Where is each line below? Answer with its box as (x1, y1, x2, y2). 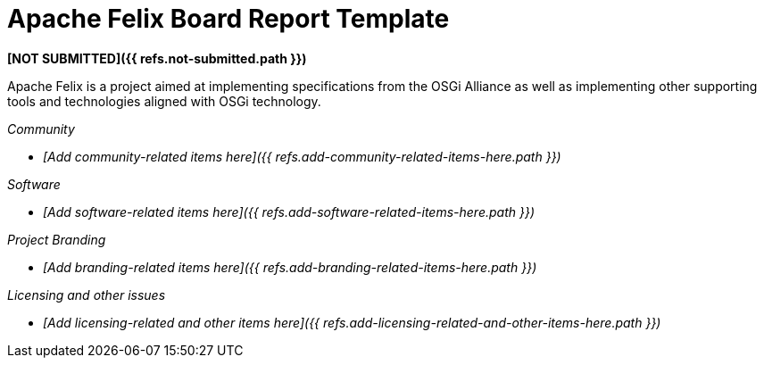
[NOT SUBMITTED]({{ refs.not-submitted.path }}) (7, 50, 307, 66)
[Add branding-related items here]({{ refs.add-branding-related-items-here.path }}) (43, 259, 537, 275)
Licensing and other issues (7, 286, 166, 303)
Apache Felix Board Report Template (7, 4, 450, 34)
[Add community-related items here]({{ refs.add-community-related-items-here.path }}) (43, 148, 561, 164)
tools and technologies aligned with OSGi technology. (7, 93, 321, 109)
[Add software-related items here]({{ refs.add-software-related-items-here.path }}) (43, 203, 536, 220)
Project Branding (7, 231, 106, 247)
